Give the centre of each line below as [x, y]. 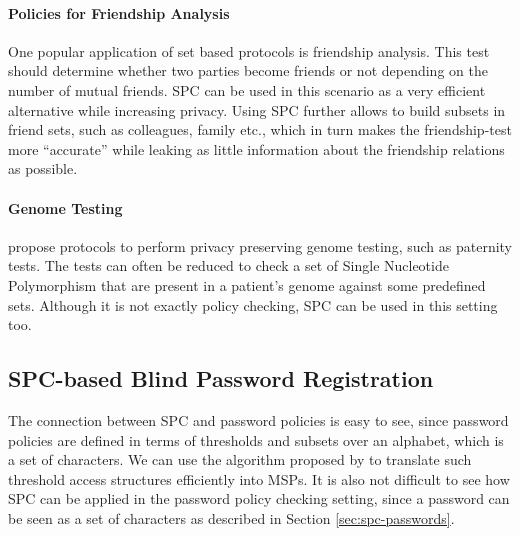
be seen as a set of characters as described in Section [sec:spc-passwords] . [231, 517]
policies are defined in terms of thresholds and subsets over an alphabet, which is [256, 439]
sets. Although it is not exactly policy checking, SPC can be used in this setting [253, 304]
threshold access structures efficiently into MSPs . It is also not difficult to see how [259, 478]
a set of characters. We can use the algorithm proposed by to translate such [240, 459]
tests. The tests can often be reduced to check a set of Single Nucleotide [228, 265]
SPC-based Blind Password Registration [221, 378]
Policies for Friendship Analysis [119, 12]
